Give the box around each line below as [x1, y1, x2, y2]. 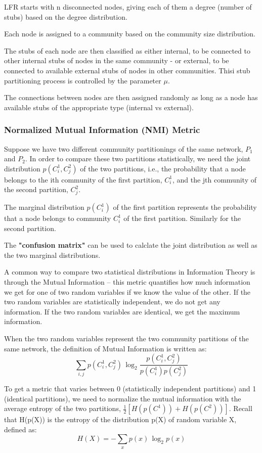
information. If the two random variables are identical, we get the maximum [4, 306, 240, 316]
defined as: [4, 424, 37, 434]
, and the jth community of [172, 174, 256, 185]
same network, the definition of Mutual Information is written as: [4, 343, 207, 353]
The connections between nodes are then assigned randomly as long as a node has [4, 92, 258, 103]
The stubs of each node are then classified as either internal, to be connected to [4, 45, 250, 56]
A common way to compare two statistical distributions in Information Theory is [4, 266, 255, 277]
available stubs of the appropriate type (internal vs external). [4, 102, 194, 112]
